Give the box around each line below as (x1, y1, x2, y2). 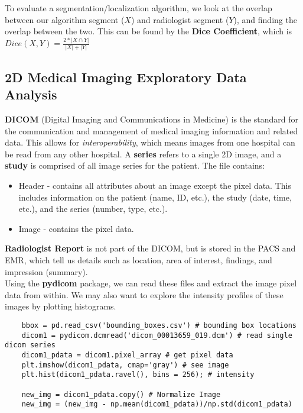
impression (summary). (5, 265, 88, 278)
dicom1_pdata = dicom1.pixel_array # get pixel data (21, 350, 233, 359)
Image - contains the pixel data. (18, 222, 134, 234)
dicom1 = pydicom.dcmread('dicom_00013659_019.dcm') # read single (21, 331, 292, 340)
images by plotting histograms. (5, 300, 116, 312)
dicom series (5, 341, 56, 350)
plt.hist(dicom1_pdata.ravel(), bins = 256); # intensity (21, 370, 255, 379)
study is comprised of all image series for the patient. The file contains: (5, 159, 265, 172)
